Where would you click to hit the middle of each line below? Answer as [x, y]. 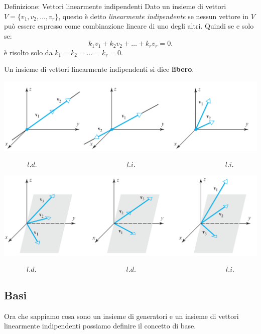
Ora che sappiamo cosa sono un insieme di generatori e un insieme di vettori [121, 316]
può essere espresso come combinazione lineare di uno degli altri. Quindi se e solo [129, 26]
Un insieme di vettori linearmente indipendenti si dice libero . [99, 69]
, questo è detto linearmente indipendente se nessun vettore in [154, 16]
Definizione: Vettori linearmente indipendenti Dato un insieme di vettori [115, 6]
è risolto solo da [28, 52]
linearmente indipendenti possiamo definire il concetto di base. [100, 326]
